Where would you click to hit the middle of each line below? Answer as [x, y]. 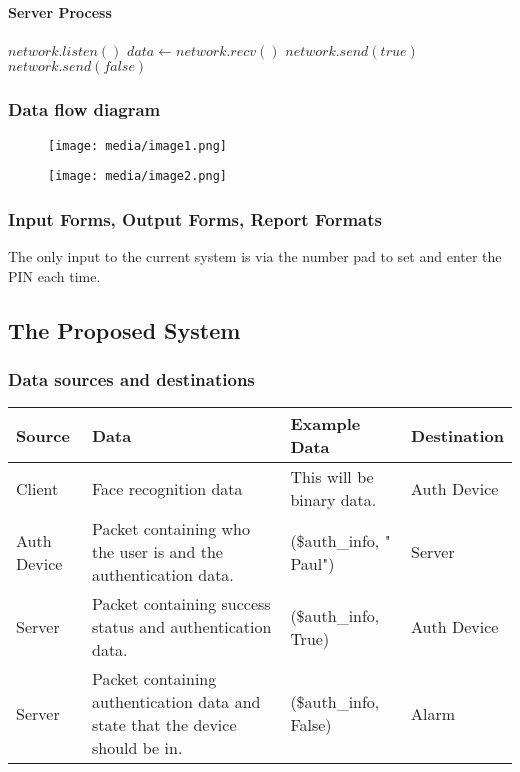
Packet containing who [171, 529]
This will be [332, 477]
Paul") [312, 563]
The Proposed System [124, 329]
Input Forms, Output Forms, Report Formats [195, 218]
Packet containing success [181, 604]
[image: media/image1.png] [137, 145]
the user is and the [157, 552]
